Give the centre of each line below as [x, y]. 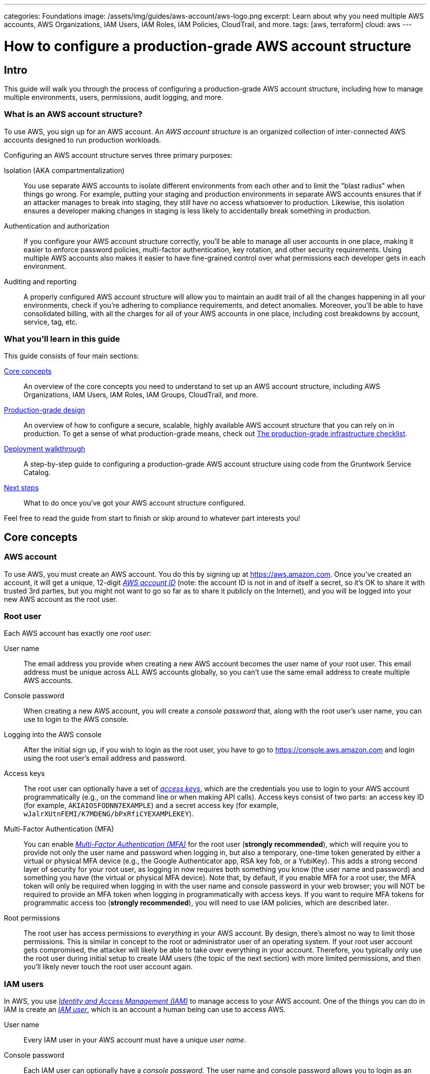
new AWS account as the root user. [61, 599]
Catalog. [37, 473]
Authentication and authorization [57, 226]
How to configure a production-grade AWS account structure [208, 46]
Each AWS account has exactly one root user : [78, 633]
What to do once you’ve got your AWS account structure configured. [135, 503]
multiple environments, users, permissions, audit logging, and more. [114, 97]
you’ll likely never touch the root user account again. [108, 967]
